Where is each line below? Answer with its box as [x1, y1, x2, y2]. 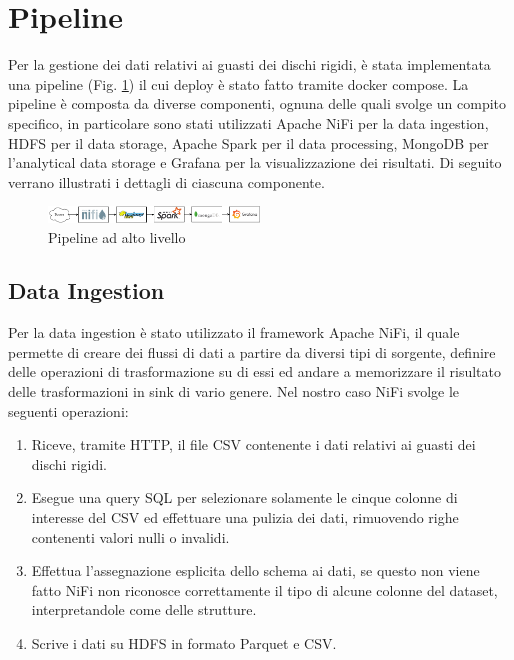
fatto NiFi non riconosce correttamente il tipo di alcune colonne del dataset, [31, 579, 498, 600]
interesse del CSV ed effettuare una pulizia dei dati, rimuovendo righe [31, 507, 459, 528]
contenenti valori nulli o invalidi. [31, 526, 230, 547]
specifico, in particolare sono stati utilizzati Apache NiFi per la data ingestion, [8, 112, 489, 133]
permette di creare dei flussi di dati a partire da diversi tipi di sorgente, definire [8, 341, 496, 362]
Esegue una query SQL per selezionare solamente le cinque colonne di [31, 487, 458, 508]
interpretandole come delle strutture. [31, 599, 257, 620]
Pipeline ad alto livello [48, 226, 186, 247]
